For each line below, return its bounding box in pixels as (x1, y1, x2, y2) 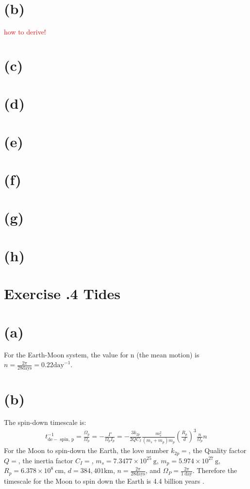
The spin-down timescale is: (4, 417, 86, 427)
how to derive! (4, 27, 46, 37)
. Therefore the (192, 465, 237, 475)
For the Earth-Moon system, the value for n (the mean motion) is (4, 350, 200, 360)
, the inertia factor (18, 455, 73, 465)
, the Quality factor (188, 445, 247, 455)
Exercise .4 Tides (4, 284, 121, 304)
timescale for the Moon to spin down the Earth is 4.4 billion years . (4, 476, 204, 486)
